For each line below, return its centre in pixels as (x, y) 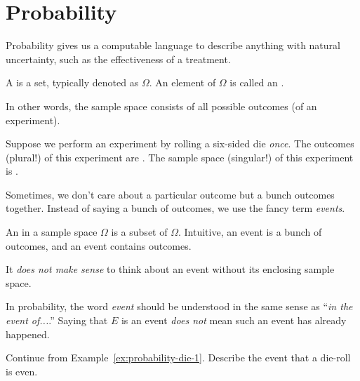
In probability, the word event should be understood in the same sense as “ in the (179, 306)
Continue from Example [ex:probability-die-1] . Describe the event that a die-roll (178, 357)
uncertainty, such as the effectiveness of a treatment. (118, 59)
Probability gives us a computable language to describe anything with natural (173, 45)
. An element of (182, 82)
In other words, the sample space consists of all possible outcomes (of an (161, 106)
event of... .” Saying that (57, 320)
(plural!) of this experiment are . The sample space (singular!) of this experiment (180, 157)
